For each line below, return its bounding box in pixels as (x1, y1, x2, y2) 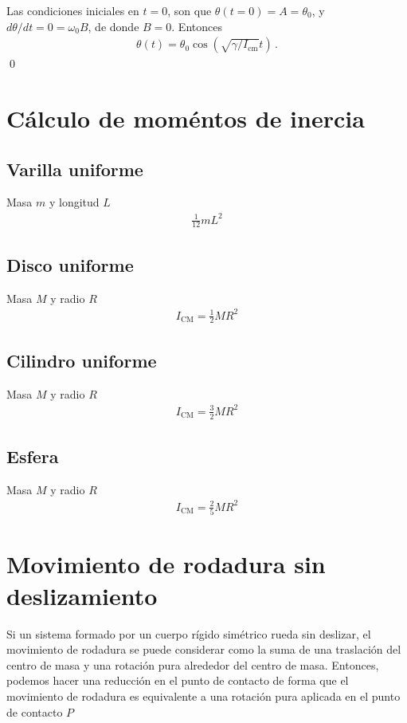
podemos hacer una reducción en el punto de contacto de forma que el (6, 672, 349, 689)
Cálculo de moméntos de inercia (6, 102, 365, 134)
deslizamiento (6, 579, 158, 611)
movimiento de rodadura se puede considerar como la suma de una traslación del (6, 641, 401, 658)
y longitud (49, 194, 100, 210)
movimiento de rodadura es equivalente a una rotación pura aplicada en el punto (6, 687, 401, 704)
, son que (167, 2, 212, 18)
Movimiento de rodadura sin (6, 548, 326, 580)
